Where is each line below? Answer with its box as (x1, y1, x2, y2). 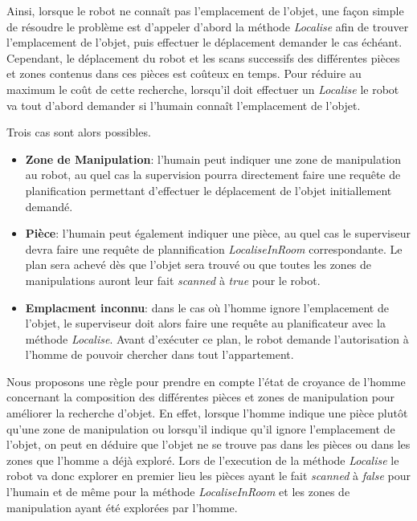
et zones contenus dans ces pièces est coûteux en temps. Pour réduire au (6, 65, 362, 82)
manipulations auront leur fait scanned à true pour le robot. (25, 271, 321, 288)
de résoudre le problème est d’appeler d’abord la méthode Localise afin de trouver (6, 18, 409, 35)
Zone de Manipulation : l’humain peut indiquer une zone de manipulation (25, 150, 402, 167)
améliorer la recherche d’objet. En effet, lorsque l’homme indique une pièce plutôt (6, 405, 408, 421)
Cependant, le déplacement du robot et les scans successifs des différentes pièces (6, 49, 400, 66)
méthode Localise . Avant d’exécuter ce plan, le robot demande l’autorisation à (25, 330, 409, 347)
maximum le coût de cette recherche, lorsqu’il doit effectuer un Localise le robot (6, 80, 399, 97)
